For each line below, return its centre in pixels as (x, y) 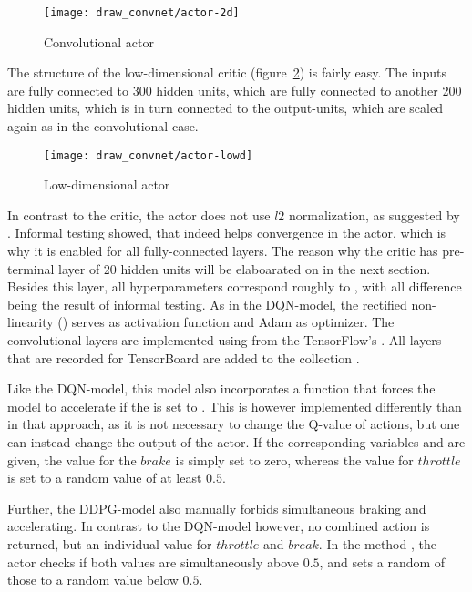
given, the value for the (72, 459)
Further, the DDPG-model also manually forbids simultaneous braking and (217, 508)
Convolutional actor (99, 41)
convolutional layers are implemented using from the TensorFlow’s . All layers (225, 340)
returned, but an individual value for (110, 543)
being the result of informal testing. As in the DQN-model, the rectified (207, 304)
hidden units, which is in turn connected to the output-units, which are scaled (225, 108)
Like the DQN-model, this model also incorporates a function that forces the (221, 388)
